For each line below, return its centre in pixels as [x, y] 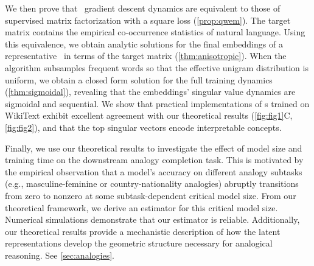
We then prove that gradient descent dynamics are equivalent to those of [143, 8]
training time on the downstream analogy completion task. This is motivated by [154, 160]
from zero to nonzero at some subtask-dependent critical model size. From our [151, 195]
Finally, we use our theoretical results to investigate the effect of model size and [154, 148]
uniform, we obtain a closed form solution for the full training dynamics [139, 79]
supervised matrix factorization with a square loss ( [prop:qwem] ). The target [148, 20]
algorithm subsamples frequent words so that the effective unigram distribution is [157, 67]
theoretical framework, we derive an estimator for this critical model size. [141, 207]
